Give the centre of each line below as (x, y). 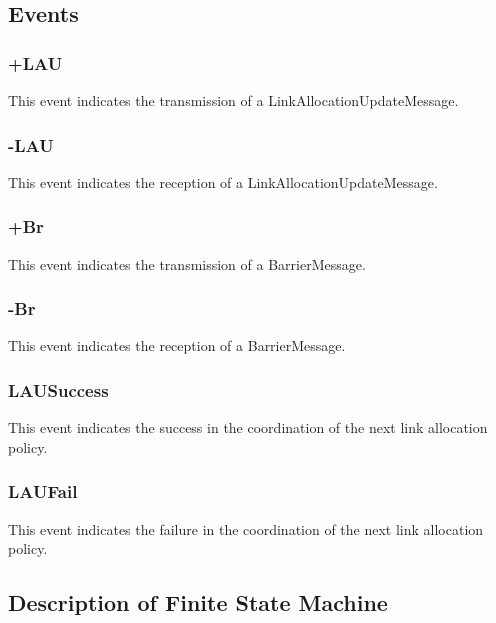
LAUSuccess (58, 389)
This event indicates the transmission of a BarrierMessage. (187, 263)
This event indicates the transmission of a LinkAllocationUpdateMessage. (233, 100)
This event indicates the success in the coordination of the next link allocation (248, 427)
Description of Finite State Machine (198, 602)
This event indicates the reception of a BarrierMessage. (177, 345)
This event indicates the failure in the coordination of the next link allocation (246, 528)
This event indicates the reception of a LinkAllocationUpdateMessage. (223, 181)
